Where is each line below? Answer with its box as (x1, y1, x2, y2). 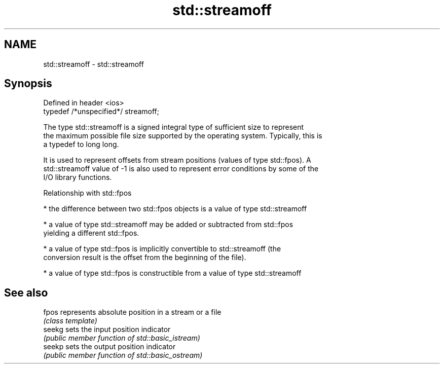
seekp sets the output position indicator (43, 342, 176, 351)
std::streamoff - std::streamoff (43, 59, 144, 68)
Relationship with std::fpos (43, 189, 132, 198)
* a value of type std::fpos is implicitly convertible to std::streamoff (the (43, 244, 281, 253)
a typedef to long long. (43, 140, 119, 149)
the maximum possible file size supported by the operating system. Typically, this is (43, 131, 322, 140)
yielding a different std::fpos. (43, 229, 139, 238)
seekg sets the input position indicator (43, 325, 171, 334)
